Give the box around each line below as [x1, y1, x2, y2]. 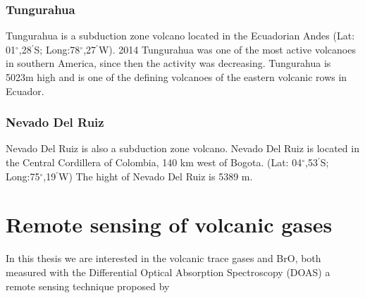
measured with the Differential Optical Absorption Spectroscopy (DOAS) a [6, 264, 330, 279]
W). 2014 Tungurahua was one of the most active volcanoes [98, 42, 356, 56]
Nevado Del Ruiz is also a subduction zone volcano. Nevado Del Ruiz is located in [6, 141, 359, 156]
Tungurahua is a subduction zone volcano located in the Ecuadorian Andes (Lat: [6, 28, 355, 43]
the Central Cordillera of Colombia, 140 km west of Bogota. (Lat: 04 [6, 155, 302, 169]
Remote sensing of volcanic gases [6, 210, 333, 239]
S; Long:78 [34, 42, 80, 56]
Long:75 [6, 168, 40, 183]
